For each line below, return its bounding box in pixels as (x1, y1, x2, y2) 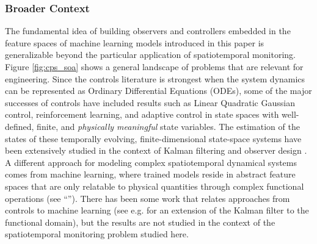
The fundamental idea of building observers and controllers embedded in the (5, 24, 291, 37)
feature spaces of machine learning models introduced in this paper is (5, 36, 264, 49)
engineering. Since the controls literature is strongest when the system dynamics (5, 72, 305, 85)
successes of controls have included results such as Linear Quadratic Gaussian (5, 96, 295, 109)
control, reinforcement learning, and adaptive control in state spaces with (5, 108, 279, 121)
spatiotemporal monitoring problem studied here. (5, 228, 189, 240)
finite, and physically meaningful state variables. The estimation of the (37, 120, 300, 132)
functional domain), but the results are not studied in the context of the (5, 215, 275, 228)
